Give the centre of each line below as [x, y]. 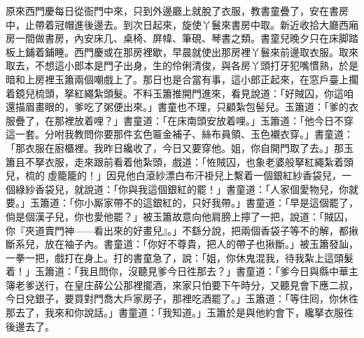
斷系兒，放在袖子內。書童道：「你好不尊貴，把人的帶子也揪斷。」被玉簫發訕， [182, 244]
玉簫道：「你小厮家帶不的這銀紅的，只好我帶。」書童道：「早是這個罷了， [194, 203]
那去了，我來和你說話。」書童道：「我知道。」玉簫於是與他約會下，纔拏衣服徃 [180, 312]
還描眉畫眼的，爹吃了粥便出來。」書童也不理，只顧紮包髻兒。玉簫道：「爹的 [177, 107]
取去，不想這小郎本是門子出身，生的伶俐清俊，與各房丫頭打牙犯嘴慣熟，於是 [182, 65]
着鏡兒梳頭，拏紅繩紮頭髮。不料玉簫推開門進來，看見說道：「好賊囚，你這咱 [180, 93]
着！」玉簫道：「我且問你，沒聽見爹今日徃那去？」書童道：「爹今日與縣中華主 [182, 271]
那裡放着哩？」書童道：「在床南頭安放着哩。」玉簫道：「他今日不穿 [204, 120]
